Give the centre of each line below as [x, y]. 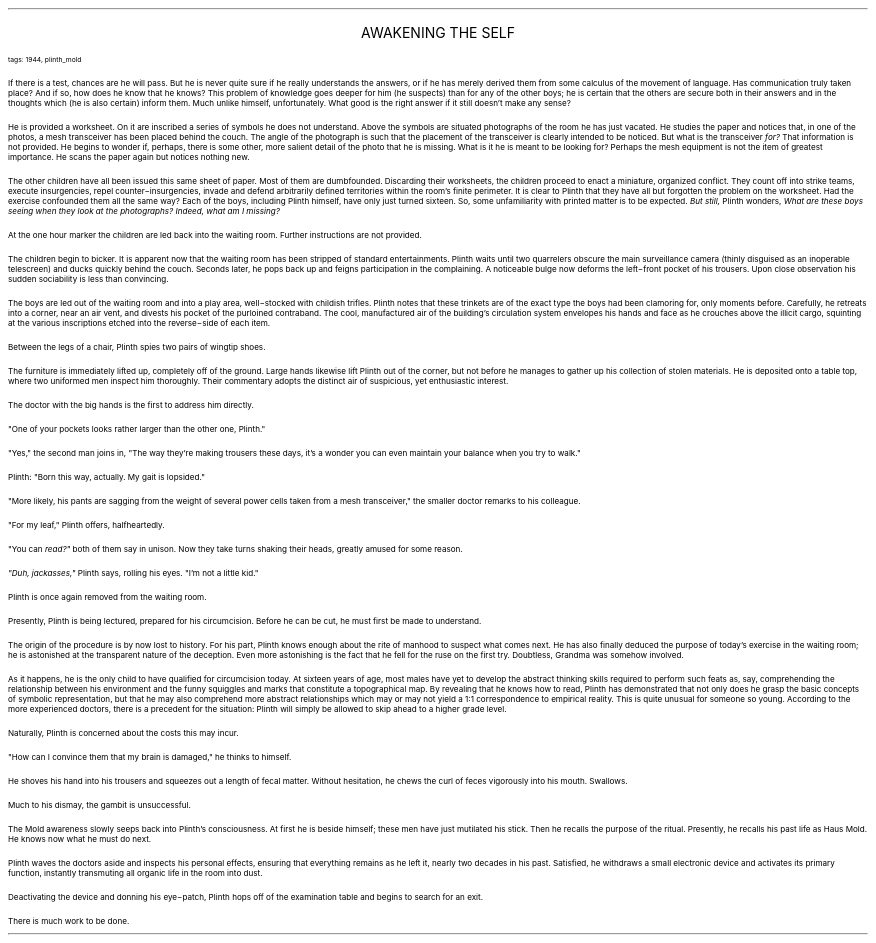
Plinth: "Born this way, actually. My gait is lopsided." [106, 477]
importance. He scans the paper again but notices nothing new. [129, 157]
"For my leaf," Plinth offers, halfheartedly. [86, 525]
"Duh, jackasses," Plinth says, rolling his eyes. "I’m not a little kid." [133, 573]
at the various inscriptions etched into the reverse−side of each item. [139, 323]
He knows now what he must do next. [80, 839]
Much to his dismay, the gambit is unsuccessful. [99, 805]
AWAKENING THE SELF [438, 32]
